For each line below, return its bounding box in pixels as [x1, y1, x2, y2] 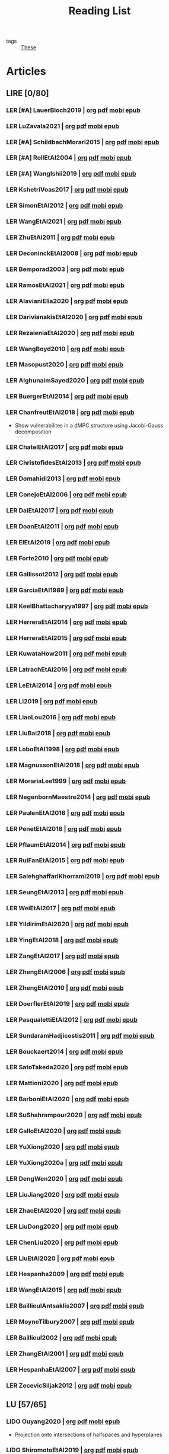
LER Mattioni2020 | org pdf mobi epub [6, 1079, 119, 1088]
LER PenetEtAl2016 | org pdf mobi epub [6, 824, 122, 833]
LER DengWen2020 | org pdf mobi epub [6, 1174, 123, 1182]
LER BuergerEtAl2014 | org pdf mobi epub [6, 393, 129, 401]
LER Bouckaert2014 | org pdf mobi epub [6, 1047, 123, 1056]
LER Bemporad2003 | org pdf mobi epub [6, 265, 125, 273]
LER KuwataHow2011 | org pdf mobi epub [6, 649, 127, 658]
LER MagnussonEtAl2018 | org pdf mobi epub [6, 761, 139, 769]
